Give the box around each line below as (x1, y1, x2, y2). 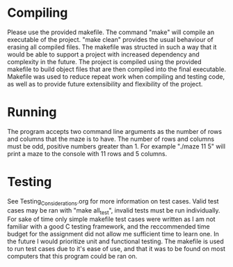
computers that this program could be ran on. (7, 252, 138, 261)
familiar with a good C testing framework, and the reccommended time (7, 222, 210, 231)
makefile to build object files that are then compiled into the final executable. (7, 65, 226, 73)
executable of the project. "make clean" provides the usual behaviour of (7, 35, 214, 43)
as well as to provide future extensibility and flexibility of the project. (7, 79, 203, 88)
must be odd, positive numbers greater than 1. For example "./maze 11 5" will (7, 142, 226, 151)
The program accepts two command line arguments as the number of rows (7, 127, 223, 135)
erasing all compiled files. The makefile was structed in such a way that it (7, 43, 217, 51)
